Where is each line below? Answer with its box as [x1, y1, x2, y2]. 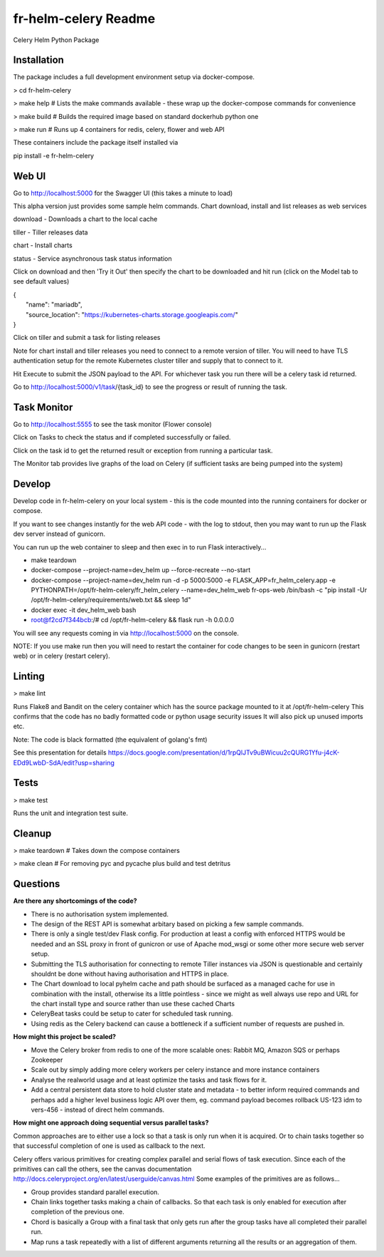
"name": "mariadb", [26, 300, 83, 309]
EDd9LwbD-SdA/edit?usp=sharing [13, 758, 115, 767]
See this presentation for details [13, 748, 107, 757]
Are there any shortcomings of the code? [13, 896, 138, 905]
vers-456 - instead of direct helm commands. [31, 1105, 165, 1114]
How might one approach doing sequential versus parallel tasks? [13, 1119, 209, 1127]
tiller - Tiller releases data [13, 228, 88, 237]
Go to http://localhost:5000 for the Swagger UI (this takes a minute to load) [13, 189, 233, 197]
